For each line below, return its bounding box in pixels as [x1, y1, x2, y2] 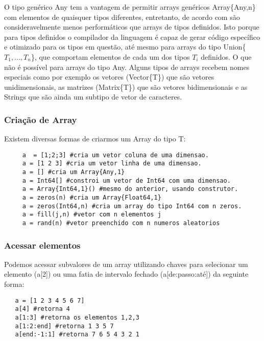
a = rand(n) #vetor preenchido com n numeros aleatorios [22, 220, 220, 227]
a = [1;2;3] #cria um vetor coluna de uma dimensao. [22, 151, 209, 159]
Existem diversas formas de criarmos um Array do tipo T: [4, 133, 186, 144]
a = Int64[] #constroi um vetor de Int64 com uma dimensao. [22, 177, 231, 184]
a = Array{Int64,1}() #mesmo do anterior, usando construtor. [22, 185, 238, 193]
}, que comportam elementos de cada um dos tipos [31, 51, 190, 62]
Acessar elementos [4, 238, 81, 251]
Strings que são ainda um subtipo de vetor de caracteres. [4, 91, 182, 102]
